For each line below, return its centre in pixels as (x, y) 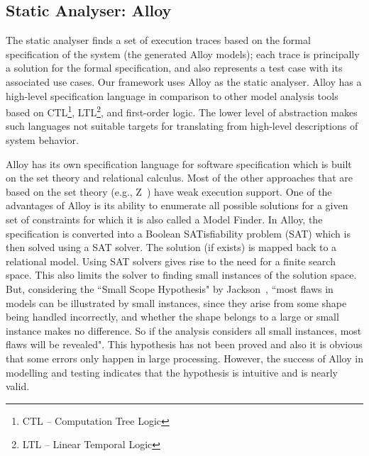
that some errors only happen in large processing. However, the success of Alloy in (184, 358)
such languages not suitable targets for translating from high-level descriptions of (182, 126)
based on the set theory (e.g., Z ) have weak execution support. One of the (169, 191)
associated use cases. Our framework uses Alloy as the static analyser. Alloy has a (184, 81)
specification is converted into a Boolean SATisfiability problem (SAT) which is (178, 233)
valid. (18, 386)
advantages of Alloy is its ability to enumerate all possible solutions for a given (177, 205)
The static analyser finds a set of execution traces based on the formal (158, 40)
